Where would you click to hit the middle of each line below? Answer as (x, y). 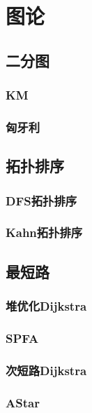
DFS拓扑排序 (41, 200)
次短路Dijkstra (46, 370)
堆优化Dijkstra (46, 306)
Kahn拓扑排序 (44, 232)
